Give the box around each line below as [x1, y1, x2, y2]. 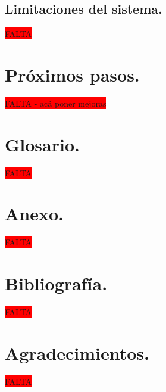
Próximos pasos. [5, 62, 140, 86]
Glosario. [5, 132, 80, 156]
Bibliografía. [5, 271, 108, 295]
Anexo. [5, 201, 64, 226]
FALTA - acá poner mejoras [5, 97, 107, 109]
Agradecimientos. [5, 340, 150, 365]
